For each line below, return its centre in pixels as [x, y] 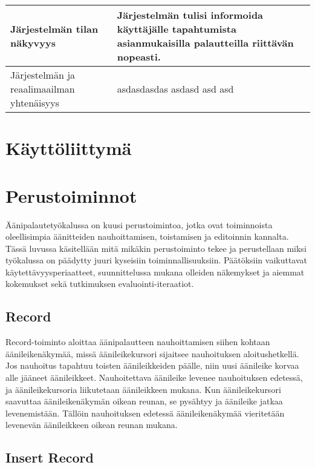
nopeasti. [139, 57]
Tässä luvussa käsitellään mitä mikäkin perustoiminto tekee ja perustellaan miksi [156, 248]
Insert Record [50, 457]
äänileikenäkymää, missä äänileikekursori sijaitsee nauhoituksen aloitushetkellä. [152, 353]
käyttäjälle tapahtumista [177, 29]
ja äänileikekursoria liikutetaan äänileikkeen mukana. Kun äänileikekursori [143, 389]
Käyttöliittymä [69, 148]
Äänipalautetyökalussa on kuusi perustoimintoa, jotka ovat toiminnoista [139, 224]
